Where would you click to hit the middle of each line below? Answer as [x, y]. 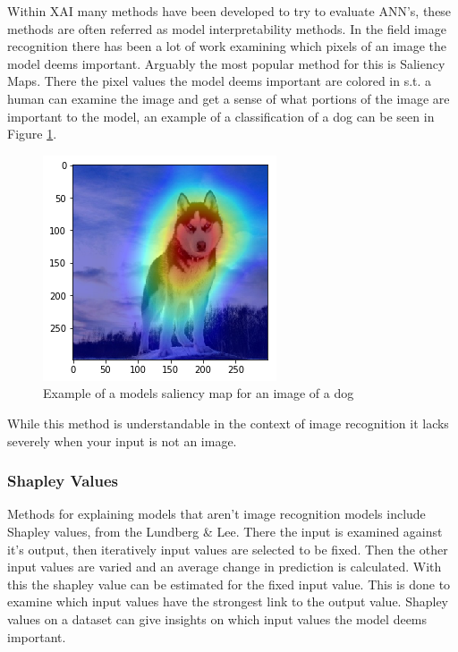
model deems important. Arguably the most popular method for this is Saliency [226, 63]
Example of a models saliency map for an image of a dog [199, 393]
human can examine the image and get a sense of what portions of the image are [229, 98]
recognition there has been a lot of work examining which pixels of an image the [227, 46]
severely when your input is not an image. [122, 440]
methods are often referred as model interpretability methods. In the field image [227, 28]
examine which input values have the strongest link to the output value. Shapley [228, 601]
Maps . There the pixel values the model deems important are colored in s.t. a [220, 81]
